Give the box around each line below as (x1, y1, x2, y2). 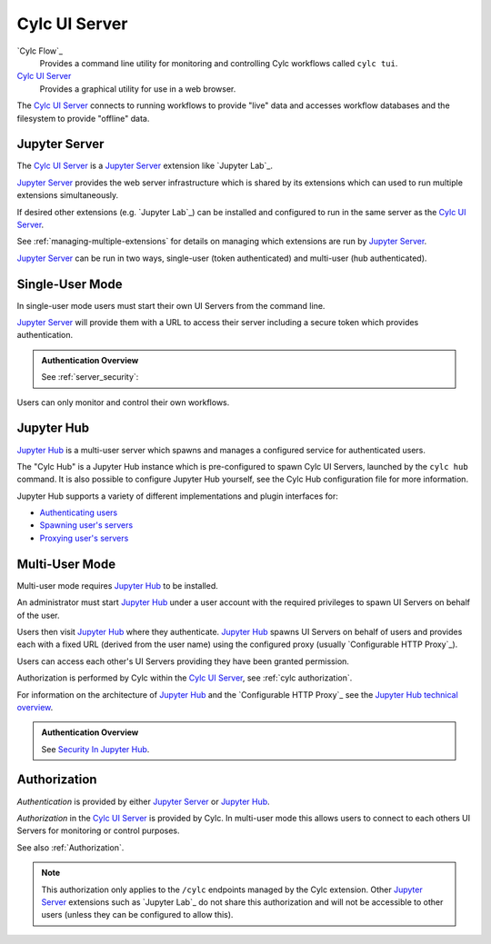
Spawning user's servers (39, 520, 134, 531)
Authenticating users (39, 507, 118, 518)
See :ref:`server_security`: (41, 372, 139, 383)
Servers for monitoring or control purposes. (16, 825, 181, 836)
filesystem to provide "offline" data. (16, 113, 150, 124)
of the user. (16, 610, 60, 621)
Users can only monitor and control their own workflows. (16, 396, 230, 408)
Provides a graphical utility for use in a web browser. (39, 83, 236, 94)
